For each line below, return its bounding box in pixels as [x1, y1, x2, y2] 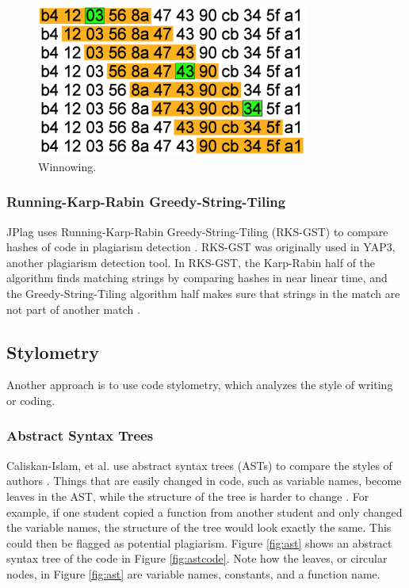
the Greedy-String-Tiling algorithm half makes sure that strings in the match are [6, 284, 400, 301]
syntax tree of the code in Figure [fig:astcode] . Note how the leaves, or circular [6, 550, 388, 567]
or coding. [6, 391, 55, 408]
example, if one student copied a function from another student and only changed [6, 503, 403, 520]
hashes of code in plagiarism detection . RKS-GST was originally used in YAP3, [6, 239, 396, 255]
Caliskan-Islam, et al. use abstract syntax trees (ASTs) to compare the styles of [6, 456, 392, 473]
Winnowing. [38, 158, 97, 174]
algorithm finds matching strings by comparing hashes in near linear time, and [6, 269, 388, 286]
